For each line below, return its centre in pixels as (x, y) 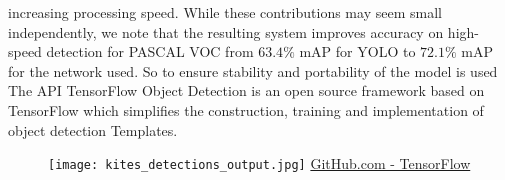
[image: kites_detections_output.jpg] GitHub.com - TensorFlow (259, 163)
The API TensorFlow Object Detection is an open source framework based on (246, 90)
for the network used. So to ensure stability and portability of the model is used (253, 70)
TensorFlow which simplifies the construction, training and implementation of (246, 109)
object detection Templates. (93, 129)
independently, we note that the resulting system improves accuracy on (226, 31)
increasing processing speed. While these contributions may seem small (225, 12)
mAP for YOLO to (357, 51)
